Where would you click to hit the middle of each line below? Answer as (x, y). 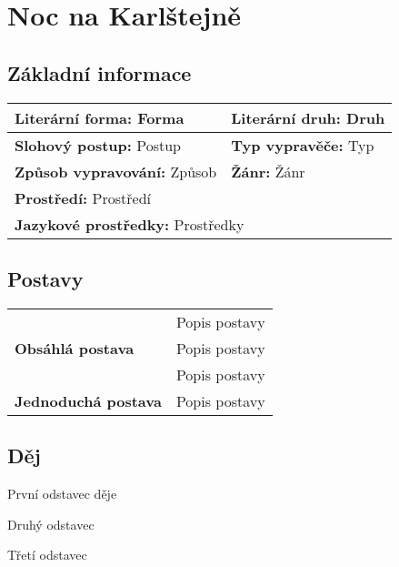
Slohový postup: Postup (98, 145)
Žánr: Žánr (268, 171)
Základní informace (100, 72)
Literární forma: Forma (100, 117)
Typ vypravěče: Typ (303, 145)
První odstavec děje (62, 493)
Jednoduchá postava (88, 400)
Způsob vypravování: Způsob (116, 171)
